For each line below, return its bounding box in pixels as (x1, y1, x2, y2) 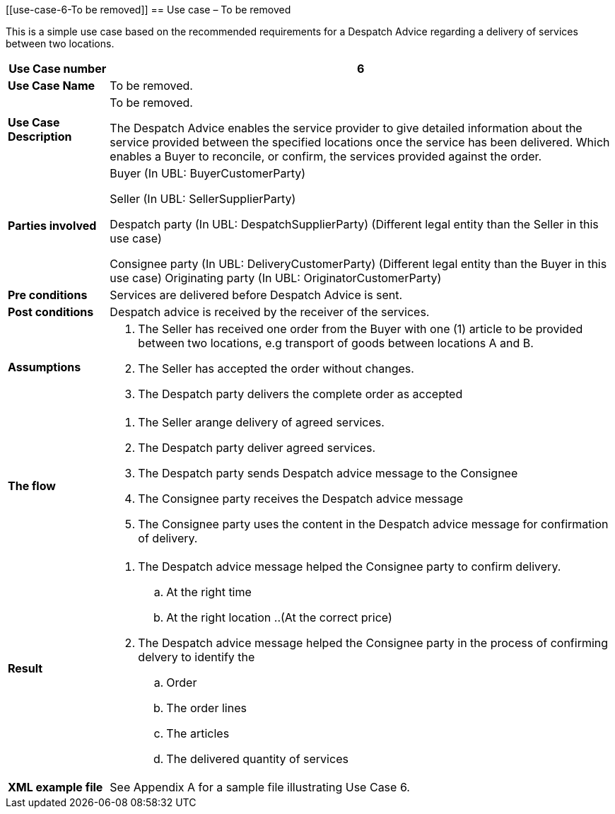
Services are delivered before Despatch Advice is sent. (110, 288, 403, 302)
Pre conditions (8, 288, 88, 302)
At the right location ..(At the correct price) (166, 610, 392, 624)
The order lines (166, 701, 247, 715)
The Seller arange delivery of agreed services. (138, 415, 385, 429)
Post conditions (8, 305, 94, 319)
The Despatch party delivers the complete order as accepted (138, 387, 463, 401)
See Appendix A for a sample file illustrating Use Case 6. (110, 780, 410, 794)
